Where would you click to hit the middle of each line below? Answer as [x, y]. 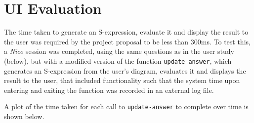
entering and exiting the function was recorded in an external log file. [109, 90]
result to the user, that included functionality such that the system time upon [122, 80]
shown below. [24, 116]
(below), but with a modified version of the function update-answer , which [118, 61]
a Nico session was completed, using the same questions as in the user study [119, 51]
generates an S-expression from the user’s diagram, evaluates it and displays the [125, 70]
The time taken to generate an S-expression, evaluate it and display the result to [126, 32]
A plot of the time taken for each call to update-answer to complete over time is [126, 106]
